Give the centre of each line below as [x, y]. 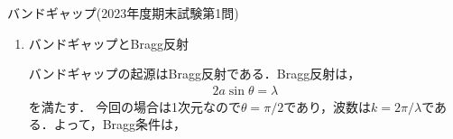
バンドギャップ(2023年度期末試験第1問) [123, 13]
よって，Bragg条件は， [120, 124]
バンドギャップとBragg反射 [108, 43]
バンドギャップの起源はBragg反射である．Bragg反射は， [194, 74]
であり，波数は [328, 106]
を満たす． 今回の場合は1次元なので [134, 106]
